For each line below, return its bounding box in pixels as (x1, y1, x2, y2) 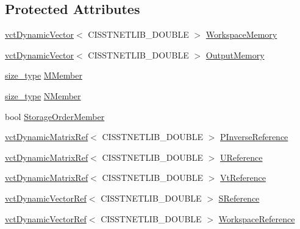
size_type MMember (5, 69, 82, 82)
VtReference (220, 171, 266, 184)
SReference (218, 191, 260, 204)
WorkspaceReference (218, 212, 295, 225)
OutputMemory (205, 48, 265, 61)
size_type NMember (5, 89, 81, 102)
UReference (220, 150, 263, 163)
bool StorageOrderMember (5, 110, 105, 122)
